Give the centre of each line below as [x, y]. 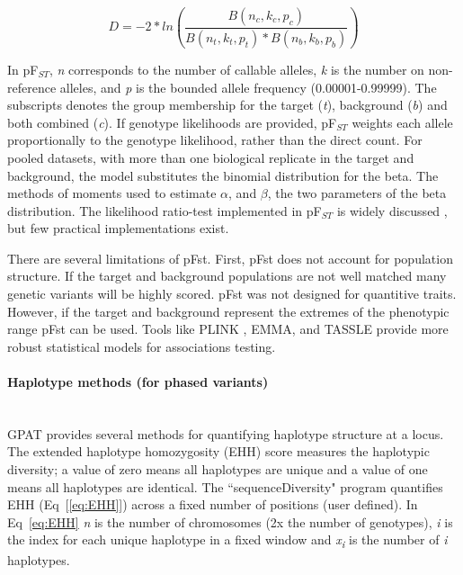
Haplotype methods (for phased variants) [138, 382]
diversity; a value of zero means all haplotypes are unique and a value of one [218, 469]
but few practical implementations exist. [118, 228]
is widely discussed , [392, 210]
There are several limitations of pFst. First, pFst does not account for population [230, 258]
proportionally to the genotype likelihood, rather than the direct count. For [215, 140]
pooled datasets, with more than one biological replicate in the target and [211, 157]
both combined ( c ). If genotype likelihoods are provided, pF [172, 122]
